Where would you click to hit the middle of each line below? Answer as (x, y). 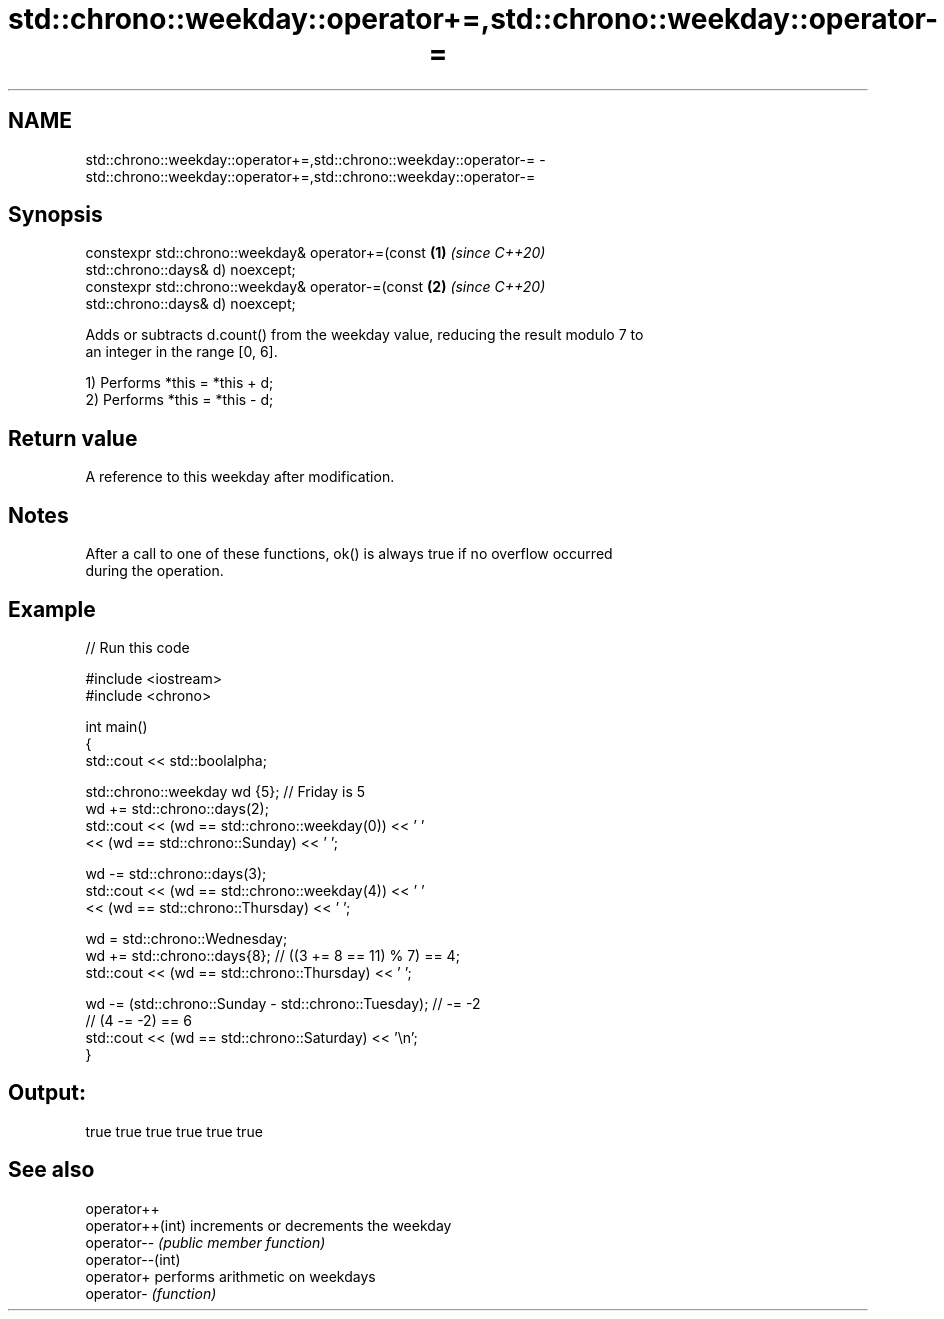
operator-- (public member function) (205, 1242)
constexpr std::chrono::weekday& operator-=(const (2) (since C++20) (315, 287)
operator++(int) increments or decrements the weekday (268, 1225)
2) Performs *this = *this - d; (179, 400)
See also (51, 1170)
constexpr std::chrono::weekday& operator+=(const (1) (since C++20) (315, 253)
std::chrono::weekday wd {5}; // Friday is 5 (225, 791)
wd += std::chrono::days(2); (177, 808)
